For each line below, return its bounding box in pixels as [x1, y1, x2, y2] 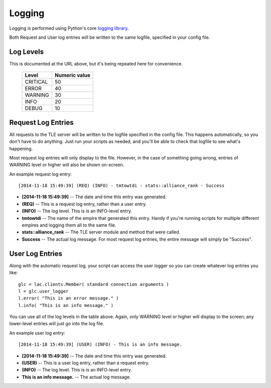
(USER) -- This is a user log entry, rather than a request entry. [22, 360, 150, 366]
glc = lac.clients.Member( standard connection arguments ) [18, 281, 169, 287]
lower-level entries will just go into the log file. [9, 321, 104, 327]
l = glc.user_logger [18, 288, 69, 294]
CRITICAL [25, 79, 48, 86]
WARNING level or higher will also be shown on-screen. [9, 162, 124, 168]
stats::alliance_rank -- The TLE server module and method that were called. [22, 229, 181, 235]
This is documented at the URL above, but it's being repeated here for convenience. [9, 60, 183, 66]
